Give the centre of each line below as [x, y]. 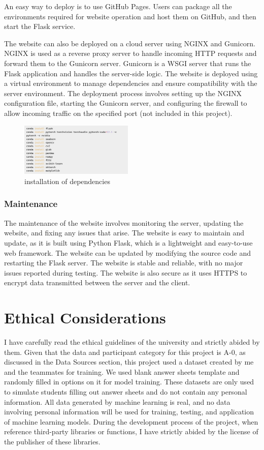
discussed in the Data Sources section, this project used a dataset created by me [129, 362]
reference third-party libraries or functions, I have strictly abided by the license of [131, 431]
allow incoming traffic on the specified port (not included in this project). [118, 113]
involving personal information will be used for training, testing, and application [129, 412]
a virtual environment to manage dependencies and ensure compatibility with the [131, 83]
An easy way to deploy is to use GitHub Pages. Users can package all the [118, 6]
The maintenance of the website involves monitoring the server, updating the [124, 222]
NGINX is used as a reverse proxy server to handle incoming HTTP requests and [130, 53]
